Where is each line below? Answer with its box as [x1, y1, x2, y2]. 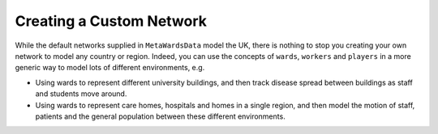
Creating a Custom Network [15, 12, 207, 30]
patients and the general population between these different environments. [35, 111, 286, 121]
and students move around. [35, 89, 127, 98]
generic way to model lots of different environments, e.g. [15, 63, 205, 73]
